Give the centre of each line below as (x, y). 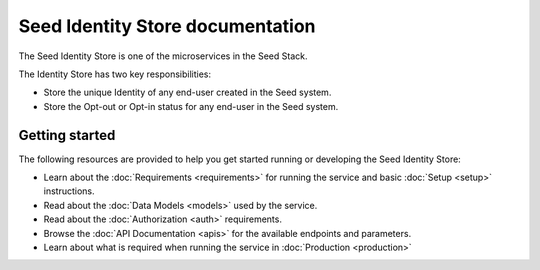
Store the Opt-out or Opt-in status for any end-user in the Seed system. (191, 106)
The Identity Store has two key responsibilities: (115, 74)
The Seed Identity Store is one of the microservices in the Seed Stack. (163, 56)
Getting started (67, 135)
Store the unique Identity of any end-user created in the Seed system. (187, 92)
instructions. (69, 191)
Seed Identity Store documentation (167, 26)
